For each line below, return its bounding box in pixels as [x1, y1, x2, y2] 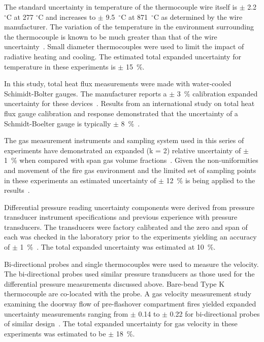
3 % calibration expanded [177, 88, 258, 98]
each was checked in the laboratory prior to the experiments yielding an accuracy [4, 231, 257, 242]
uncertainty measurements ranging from [4, 308, 128, 319]
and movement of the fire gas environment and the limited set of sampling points [4, 164, 256, 175]
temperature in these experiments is [4, 61, 116, 72]
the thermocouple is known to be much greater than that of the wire [4, 31, 217, 42]
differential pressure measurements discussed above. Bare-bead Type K [4, 278, 225, 289]
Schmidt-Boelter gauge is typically [4, 118, 111, 128]
